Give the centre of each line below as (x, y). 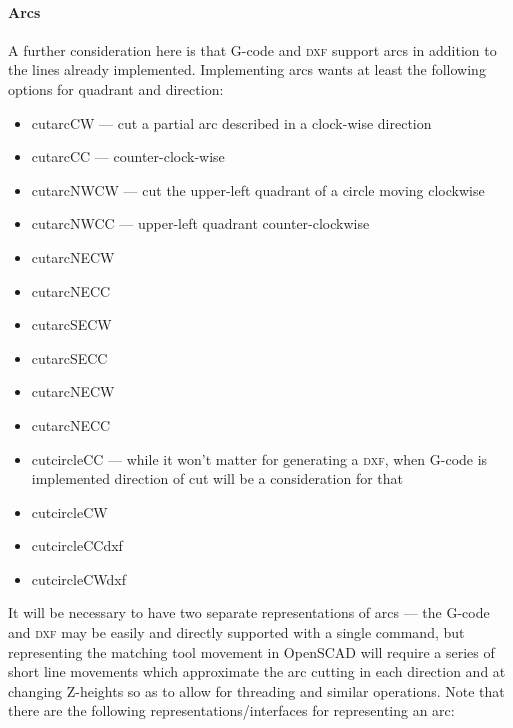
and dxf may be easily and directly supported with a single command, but (236, 632)
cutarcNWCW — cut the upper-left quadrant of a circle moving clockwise (258, 189)
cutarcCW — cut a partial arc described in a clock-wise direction (231, 122)
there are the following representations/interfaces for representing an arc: (231, 710)
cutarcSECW (71, 324)
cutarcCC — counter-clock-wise (128, 156)
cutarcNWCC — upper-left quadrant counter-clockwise (200, 223)
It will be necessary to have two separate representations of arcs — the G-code (249, 612)
